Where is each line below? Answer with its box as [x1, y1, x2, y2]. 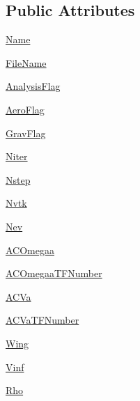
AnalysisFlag [6, 79, 61, 93]
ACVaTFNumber [6, 313, 79, 327]
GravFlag [6, 125, 46, 140]
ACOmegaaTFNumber [6, 266, 102, 281]
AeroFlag [6, 102, 45, 116]
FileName [6, 55, 47, 70]
